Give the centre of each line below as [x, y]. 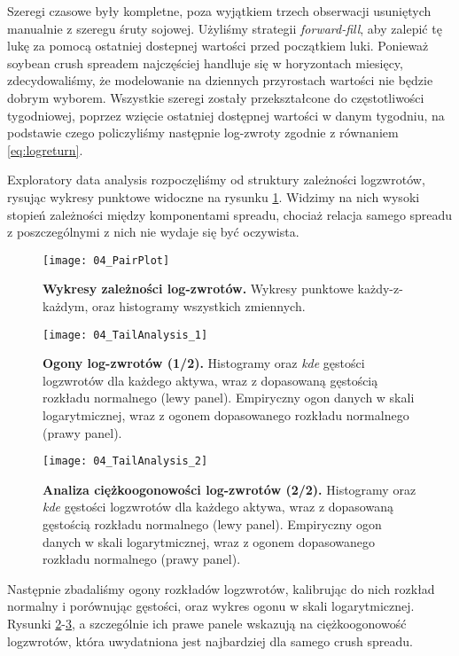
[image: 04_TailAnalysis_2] [125, 461]
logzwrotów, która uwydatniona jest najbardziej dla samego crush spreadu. [210, 640]
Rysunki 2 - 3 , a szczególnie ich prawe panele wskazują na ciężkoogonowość [207, 623]
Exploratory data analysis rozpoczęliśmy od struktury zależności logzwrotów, [216, 180]
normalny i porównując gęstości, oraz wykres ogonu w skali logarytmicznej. [211, 606]
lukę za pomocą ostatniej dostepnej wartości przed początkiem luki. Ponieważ [218, 46]
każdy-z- [380, 289]
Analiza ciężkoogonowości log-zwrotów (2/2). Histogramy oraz [229, 489]
